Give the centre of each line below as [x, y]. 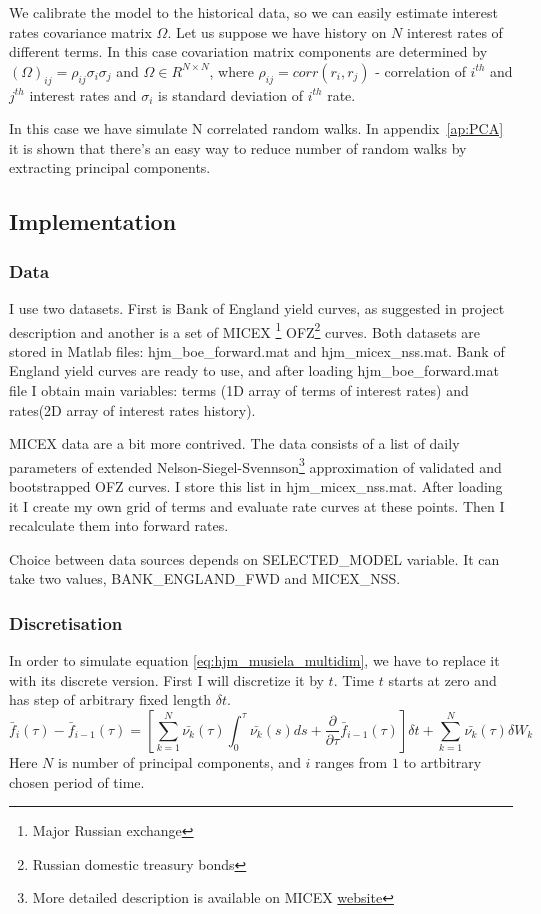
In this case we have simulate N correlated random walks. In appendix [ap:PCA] [256, 128]
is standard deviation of [230, 94]
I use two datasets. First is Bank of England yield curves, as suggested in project [257, 307]
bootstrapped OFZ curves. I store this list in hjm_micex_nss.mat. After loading [256, 486]
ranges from [351, 761]
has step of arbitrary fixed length [110, 699]
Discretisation [66, 622]
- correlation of [420, 70]
